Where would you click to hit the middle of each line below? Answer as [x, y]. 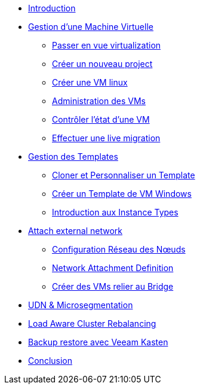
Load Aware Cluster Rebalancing [92, 323]
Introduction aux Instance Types [115, 212]
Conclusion [50, 361]
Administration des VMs [99, 101]
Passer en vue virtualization [107, 45]
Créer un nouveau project [102, 64]
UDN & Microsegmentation [81, 305]
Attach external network [75, 231]
